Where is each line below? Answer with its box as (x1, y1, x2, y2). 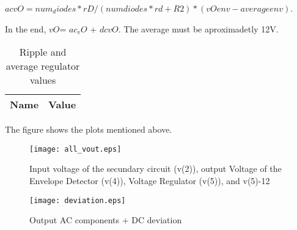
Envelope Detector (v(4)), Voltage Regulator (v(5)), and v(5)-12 (29, 174, 270, 187)
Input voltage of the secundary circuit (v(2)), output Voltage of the (29, 162, 282, 175)
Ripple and (19, 45, 67, 59)
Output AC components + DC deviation (29, 213, 182, 226)
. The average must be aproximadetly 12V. (118, 22, 279, 35)
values (29, 73, 56, 87)
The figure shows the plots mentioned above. (5, 123, 172, 136)
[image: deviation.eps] (29, 196, 126, 205)
